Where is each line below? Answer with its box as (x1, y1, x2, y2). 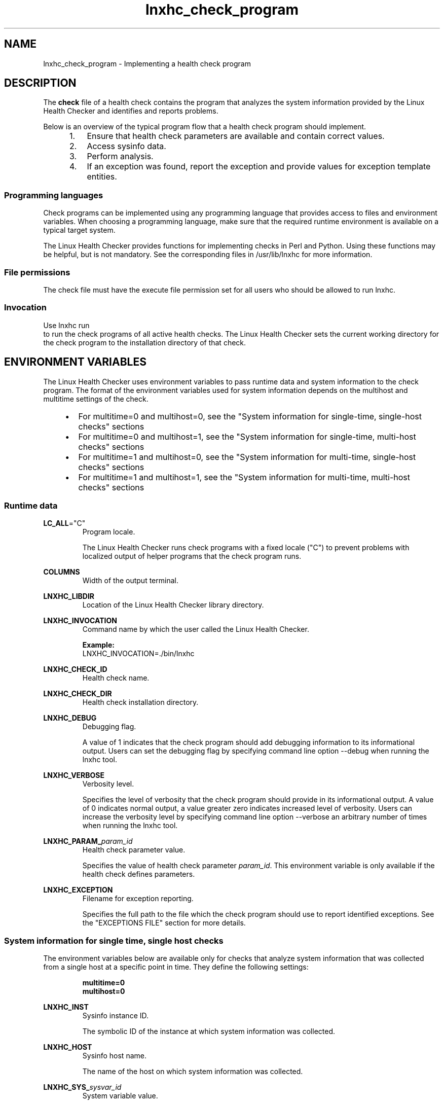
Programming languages (4, 190, 103, 200)
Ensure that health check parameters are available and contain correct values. (87, 131, 385, 141)
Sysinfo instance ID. (82, 1011, 149, 1020)
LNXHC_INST (43, 1003, 89, 1012)
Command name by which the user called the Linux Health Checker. (82, 625, 309, 634)
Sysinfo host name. (82, 1051, 146, 1060)
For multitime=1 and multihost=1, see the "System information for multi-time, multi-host (78, 472, 411, 482)
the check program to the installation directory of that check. (43, 338, 246, 347)
